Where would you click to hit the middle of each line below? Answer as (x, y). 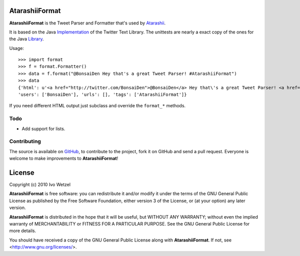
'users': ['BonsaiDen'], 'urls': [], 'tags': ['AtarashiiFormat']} (102, 95)
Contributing (25, 141)
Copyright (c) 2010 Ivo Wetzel (40, 184)
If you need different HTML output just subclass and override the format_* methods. (97, 106)
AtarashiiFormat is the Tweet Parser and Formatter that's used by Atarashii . (87, 23)
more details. (23, 231)
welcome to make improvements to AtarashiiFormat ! (64, 158)
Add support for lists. (43, 128)
